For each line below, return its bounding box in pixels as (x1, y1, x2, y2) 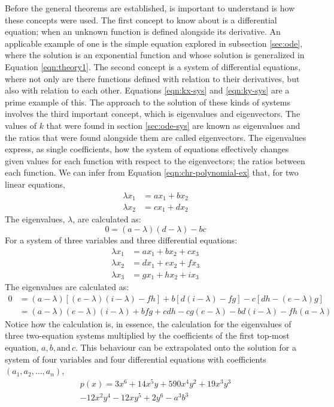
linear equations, (5, 177, 65, 190)
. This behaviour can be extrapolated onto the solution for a (75, 340, 296, 353)
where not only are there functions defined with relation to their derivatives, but (5, 72, 300, 85)
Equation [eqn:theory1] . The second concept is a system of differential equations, (5, 60, 300, 73)
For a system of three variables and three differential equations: (5, 234, 238, 246)
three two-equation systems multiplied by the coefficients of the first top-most (5, 329, 290, 342)
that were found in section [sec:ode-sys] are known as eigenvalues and (46, 119, 300, 131)
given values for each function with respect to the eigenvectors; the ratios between (5, 154, 305, 167)
